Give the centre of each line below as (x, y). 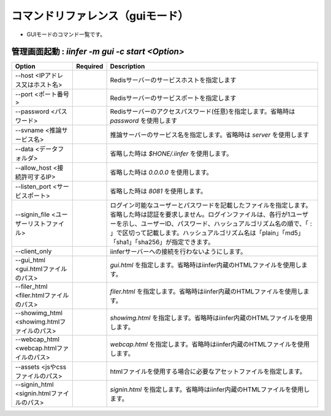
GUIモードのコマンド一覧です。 (66, 34)
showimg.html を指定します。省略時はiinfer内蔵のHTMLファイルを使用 (211, 318)
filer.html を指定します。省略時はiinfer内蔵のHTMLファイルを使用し (207, 292)
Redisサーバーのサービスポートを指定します (173, 98)
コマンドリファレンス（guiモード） (100, 16)
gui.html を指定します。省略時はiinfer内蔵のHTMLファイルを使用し (206, 265)
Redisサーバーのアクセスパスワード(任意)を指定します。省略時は (203, 112)
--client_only (33, 251)
